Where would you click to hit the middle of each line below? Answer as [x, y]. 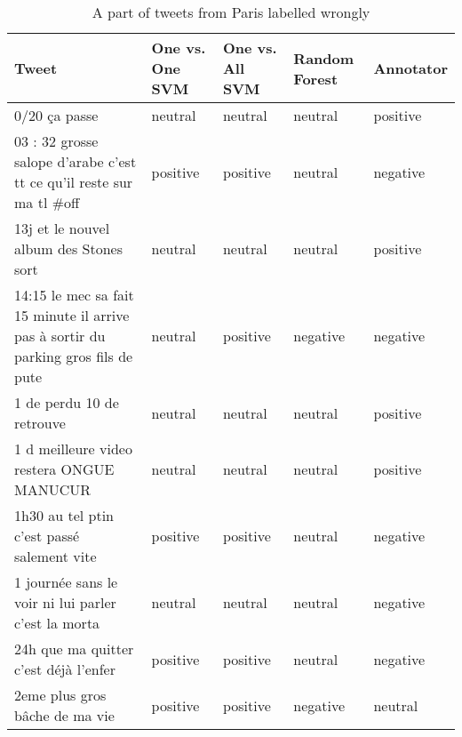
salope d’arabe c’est [76, 161]
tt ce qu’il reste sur [74, 182]
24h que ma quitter [74, 649]
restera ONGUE [64, 469]
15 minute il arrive [72, 315]
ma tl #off [47, 202]
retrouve [40, 423]
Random [324, 58]
